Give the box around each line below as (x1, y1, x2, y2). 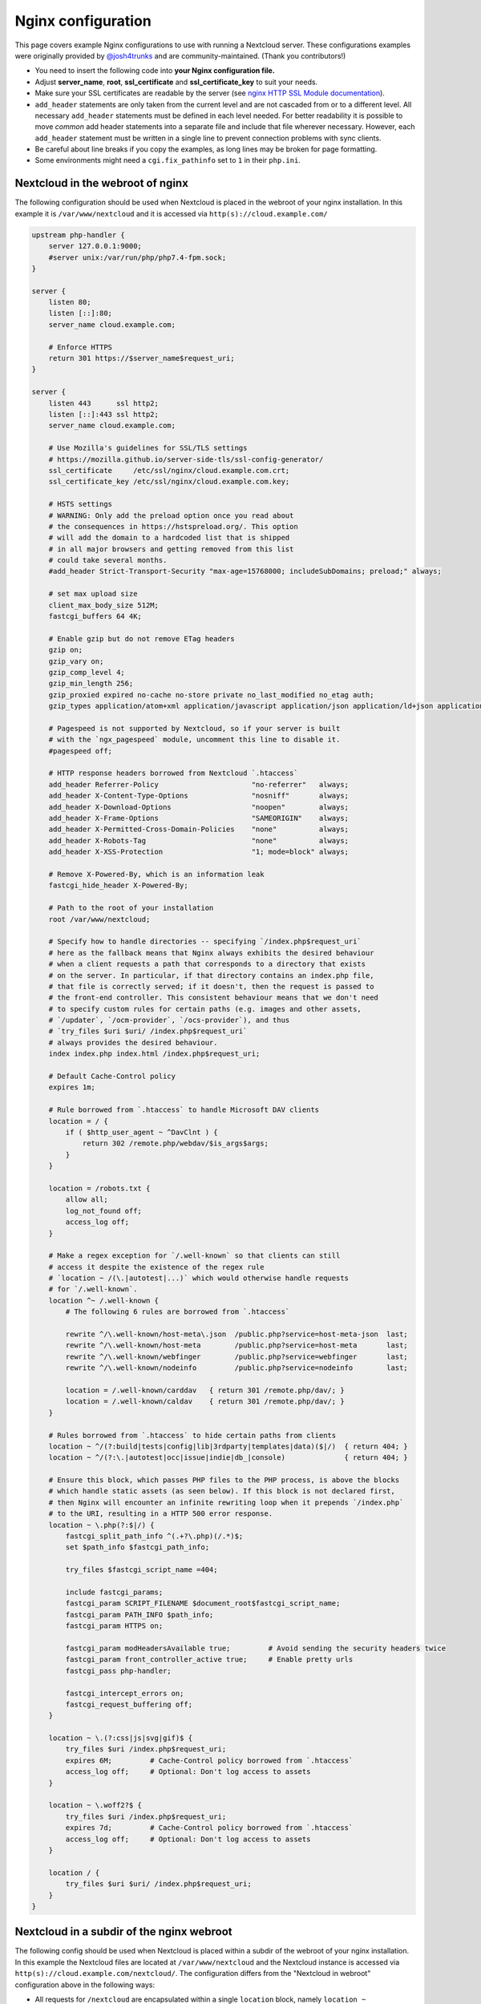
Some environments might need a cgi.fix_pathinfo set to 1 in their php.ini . (34, 156, 301, 165)
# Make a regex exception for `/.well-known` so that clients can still (48, 1251, 341, 1260)
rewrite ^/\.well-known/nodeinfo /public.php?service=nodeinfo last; (65, 1364, 408, 1372)
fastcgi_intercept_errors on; (65, 1688, 184, 1698)
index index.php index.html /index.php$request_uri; (48, 1049, 261, 1058)
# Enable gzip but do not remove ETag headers (48, 634, 236, 643)
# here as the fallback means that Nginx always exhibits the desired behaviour (48, 948, 374, 957)
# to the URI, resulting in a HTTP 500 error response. (48, 1509, 273, 1518)
